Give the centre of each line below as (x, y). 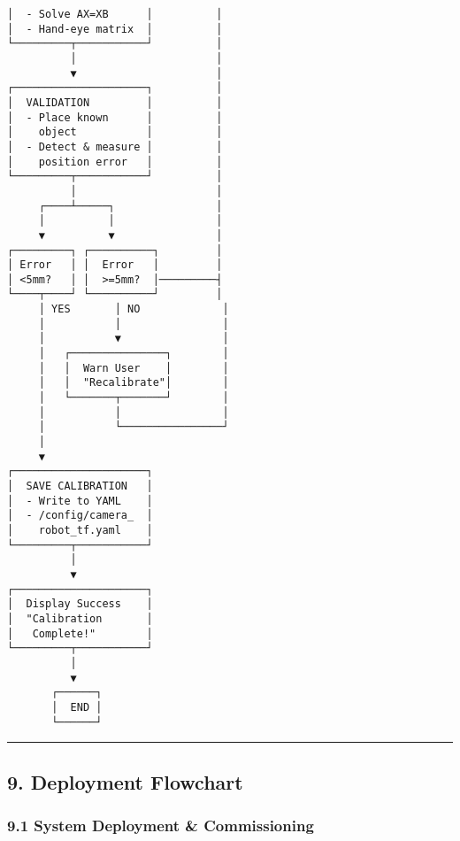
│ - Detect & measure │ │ (115, 147)
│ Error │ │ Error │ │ (115, 265)
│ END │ (77, 707)
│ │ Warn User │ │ (134, 368)
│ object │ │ (115, 132)
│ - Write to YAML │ (80, 501)
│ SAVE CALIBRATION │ (80, 486)
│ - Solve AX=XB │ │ (115, 14)
